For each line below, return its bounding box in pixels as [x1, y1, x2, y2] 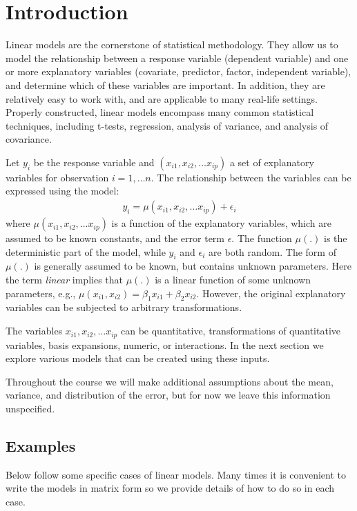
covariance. [6, 132, 52, 146]
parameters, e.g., [6, 285, 76, 300]
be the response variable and [33, 154, 155, 169]
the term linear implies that [6, 272, 123, 287]
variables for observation [6, 170, 109, 184]
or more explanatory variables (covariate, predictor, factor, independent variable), [6, 64, 351, 79]
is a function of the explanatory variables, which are [111, 216, 331, 230]
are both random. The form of [209, 244, 336, 259]
